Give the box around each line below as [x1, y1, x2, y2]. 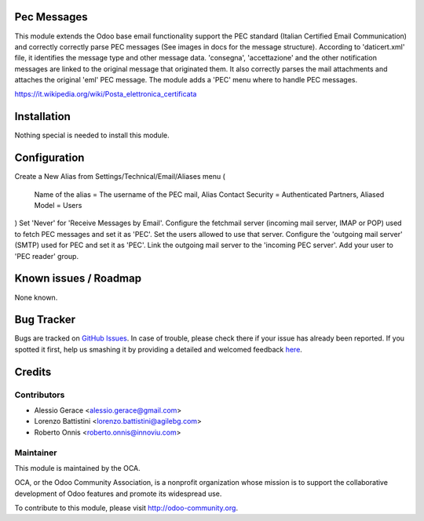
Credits [14, 365, 52, 378]
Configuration [14, 151, 85, 165]
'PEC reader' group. [14, 251, 79, 260]
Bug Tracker [14, 313, 76, 326]
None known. [14, 293, 58, 302]
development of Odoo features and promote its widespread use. [14, 489, 222, 498]
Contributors [14, 389, 65, 400]
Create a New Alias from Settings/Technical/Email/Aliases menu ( [14, 172, 225, 181]
